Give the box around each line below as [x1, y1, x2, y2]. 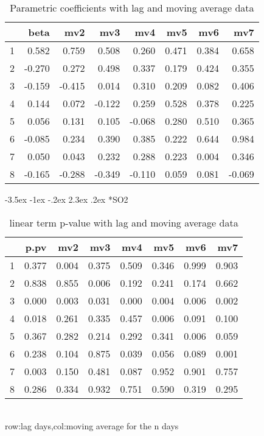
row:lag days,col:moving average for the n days [5, 420, 179, 432]
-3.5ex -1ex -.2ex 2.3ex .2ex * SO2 [5, 193, 128, 205]
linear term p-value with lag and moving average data [9, 215, 238, 230]
